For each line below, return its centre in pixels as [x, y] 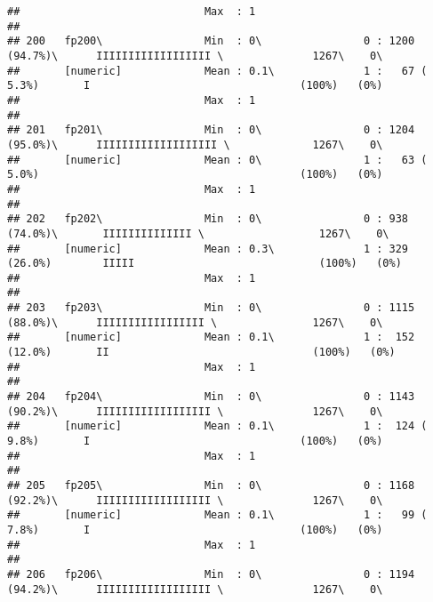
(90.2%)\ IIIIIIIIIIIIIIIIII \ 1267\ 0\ [195, 411]
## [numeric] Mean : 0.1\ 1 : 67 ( [217, 71]
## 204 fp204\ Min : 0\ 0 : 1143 [211, 397]
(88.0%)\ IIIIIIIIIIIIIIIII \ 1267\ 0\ [195, 322]
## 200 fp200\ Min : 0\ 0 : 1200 [211, 41]
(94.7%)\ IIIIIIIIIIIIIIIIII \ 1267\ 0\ [195, 56]
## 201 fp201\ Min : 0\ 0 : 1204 [211, 130]
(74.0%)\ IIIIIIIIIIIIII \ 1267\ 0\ [198, 233]
